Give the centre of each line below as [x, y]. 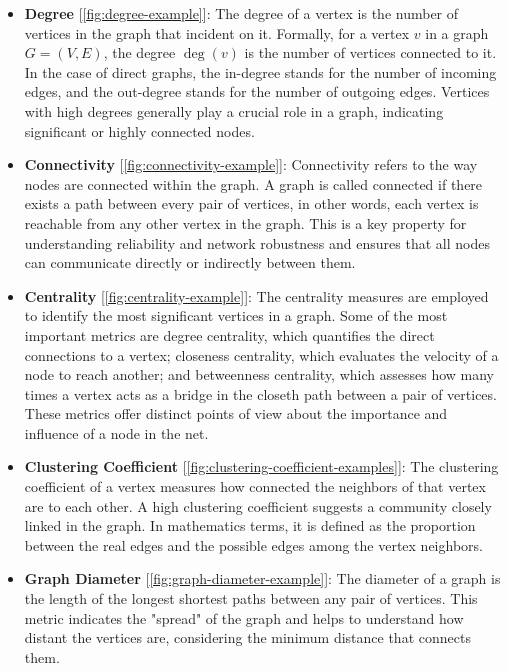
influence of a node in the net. [116, 432]
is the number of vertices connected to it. [370, 52]
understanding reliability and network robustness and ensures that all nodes [257, 242]
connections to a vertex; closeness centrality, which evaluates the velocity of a [261, 354]
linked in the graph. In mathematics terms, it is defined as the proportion [250, 525]
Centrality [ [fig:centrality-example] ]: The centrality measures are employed [256, 295]
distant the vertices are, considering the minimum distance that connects [247, 637]
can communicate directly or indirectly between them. [190, 262]
